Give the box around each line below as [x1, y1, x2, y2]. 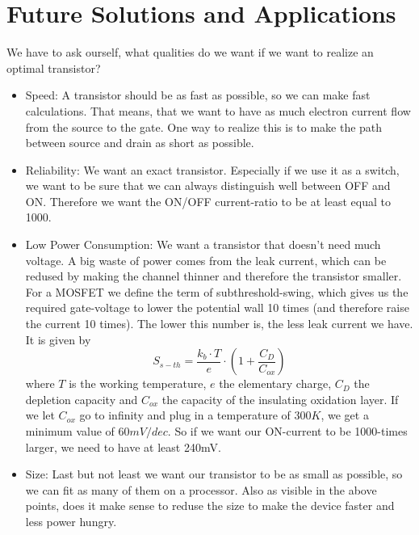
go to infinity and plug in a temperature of [79, 407, 291, 423]
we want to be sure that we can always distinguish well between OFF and [25, 177, 391, 194]
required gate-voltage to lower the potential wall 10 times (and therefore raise [25, 299, 409, 316]
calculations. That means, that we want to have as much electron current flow [25, 102, 411, 119]
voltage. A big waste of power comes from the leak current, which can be [25, 251, 387, 268]
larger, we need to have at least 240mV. [25, 438, 221, 455]
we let [25, 407, 55, 423]
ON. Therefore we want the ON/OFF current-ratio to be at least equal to [25, 192, 391, 209]
